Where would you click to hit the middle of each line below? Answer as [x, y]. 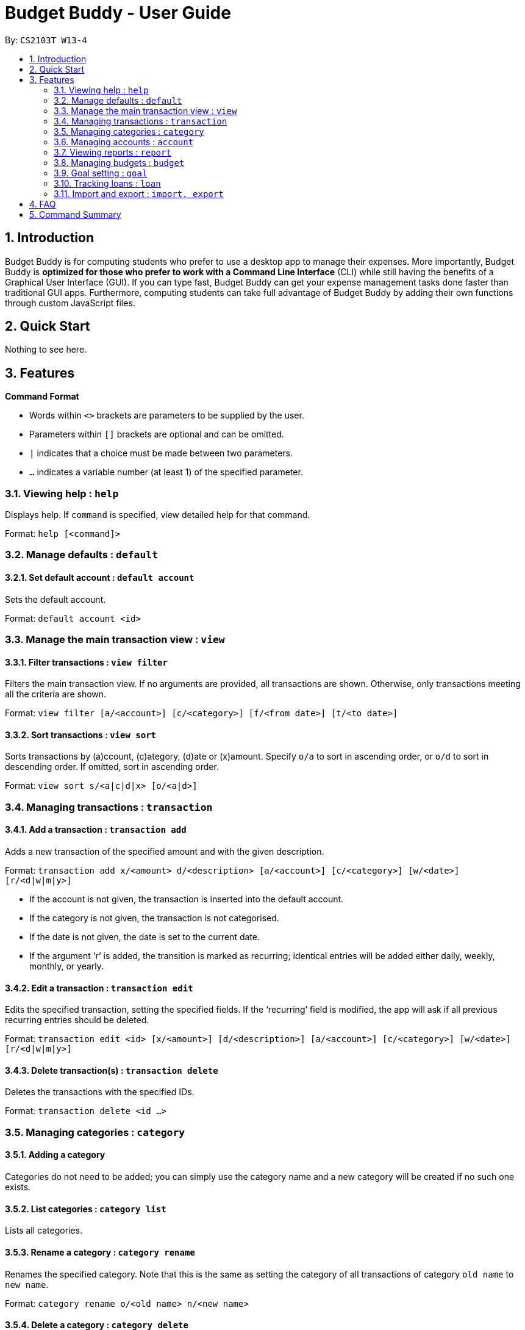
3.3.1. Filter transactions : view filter [86, 662]
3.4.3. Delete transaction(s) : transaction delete [112, 1070]
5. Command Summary [75, 214]
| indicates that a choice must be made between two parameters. [161, 453]
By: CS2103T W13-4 [46, 40]
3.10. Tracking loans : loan [107, 183]
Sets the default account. [55, 599]
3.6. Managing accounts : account [124, 142]
